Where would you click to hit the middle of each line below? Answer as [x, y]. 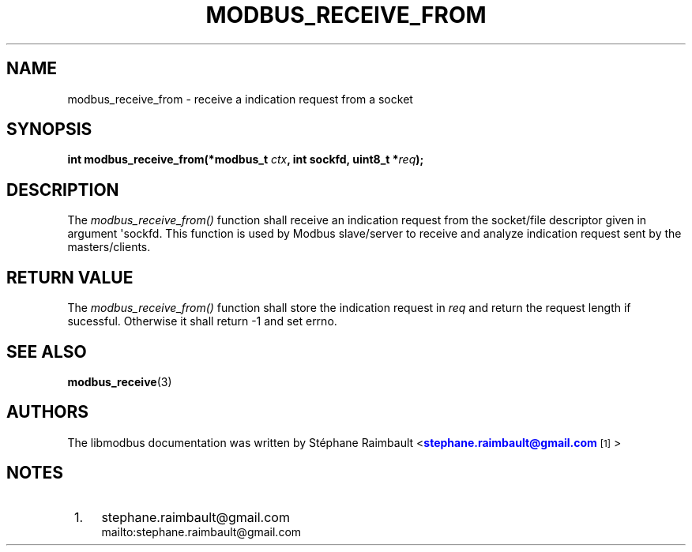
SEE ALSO [47, 351]
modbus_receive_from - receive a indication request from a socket [240, 99]
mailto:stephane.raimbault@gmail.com [201, 531]
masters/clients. [109, 247]
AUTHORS [48, 412]
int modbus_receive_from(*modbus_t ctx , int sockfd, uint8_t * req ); [246, 160]
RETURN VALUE [70, 277]
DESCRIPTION [63, 190]
